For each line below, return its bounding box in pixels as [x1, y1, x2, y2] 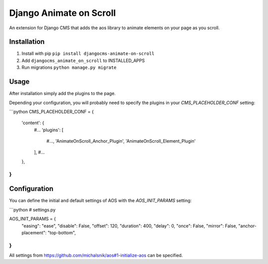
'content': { [21, 120, 45, 126]
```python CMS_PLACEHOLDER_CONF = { [9, 108, 94, 114]
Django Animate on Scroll [9, 7, 116, 18]
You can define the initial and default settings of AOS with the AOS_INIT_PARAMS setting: [9, 198, 192, 204]
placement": [21, 229, 47, 235]
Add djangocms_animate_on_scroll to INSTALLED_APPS [21, 57, 145, 63]
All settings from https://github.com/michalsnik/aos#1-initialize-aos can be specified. [9, 253, 183, 259]
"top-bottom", [47, 229, 76, 235]
